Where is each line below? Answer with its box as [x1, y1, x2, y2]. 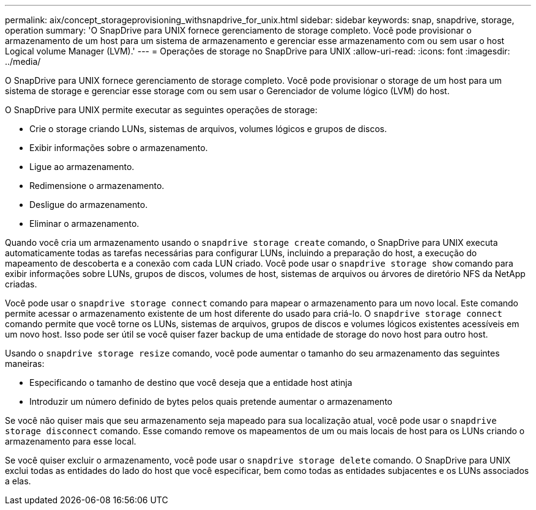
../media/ [5, 56, 41, 67]
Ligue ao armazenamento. [29, 161, 135, 172]
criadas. [5, 279, 37, 289]
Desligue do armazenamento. [29, 199, 148, 210]
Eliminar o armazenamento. [29, 218, 140, 229]
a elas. [5, 476, 31, 486]
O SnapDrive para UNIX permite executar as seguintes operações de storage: [5, 105, 318, 115]
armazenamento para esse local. [5, 436, 136, 446]
